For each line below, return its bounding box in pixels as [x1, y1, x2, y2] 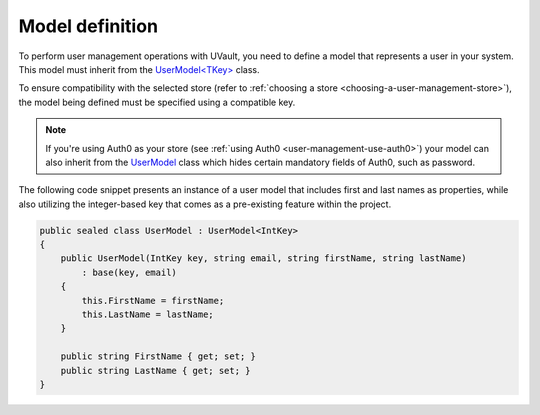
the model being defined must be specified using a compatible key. [18, 96, 296, 108]
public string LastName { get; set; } [60, 365, 251, 376]
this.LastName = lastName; [81, 309, 214, 320]
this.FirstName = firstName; [81, 295, 225, 306]
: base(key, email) [81, 266, 177, 278]
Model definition [18, 15, 159, 37]
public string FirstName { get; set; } [60, 351, 257, 362]
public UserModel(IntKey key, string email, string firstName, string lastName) [60, 253, 467, 264]
